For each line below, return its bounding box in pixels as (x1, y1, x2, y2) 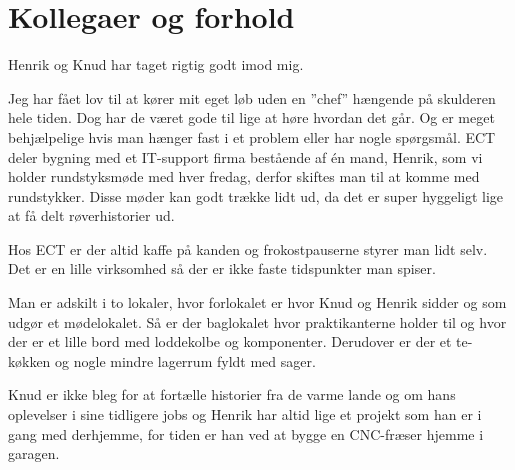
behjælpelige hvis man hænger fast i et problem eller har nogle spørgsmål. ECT (8, 126, 496, 147)
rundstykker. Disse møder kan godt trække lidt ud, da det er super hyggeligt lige (8, 185, 504, 206)
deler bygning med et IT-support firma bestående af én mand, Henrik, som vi (8, 146, 483, 167)
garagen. (8, 443, 60, 464)
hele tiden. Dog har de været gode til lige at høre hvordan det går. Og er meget (8, 107, 495, 128)
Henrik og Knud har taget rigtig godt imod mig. (8, 54, 304, 75)
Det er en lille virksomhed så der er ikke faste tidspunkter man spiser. (8, 258, 436, 279)
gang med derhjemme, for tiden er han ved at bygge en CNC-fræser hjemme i (8, 423, 484, 444)
